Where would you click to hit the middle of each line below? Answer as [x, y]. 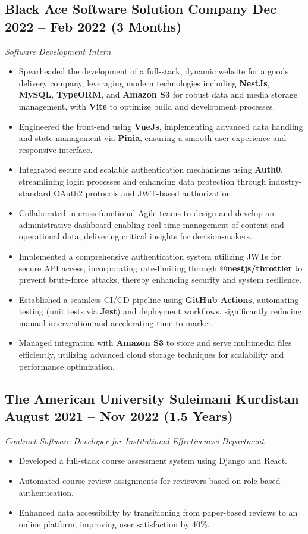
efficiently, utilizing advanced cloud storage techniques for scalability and [151, 355]
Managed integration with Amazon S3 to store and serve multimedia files [155, 343]
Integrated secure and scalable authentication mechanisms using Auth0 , [151, 169]
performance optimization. [67, 366]
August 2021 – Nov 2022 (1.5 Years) [119, 416]
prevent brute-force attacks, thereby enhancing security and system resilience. [160, 280]
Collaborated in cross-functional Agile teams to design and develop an [147, 213]
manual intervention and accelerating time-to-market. [116, 322]
